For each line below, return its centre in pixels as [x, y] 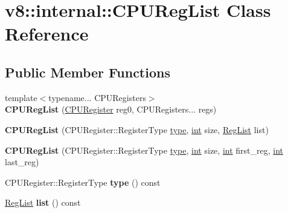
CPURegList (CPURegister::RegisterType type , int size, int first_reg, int [144, 150]
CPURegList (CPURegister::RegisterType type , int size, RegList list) [137, 129]
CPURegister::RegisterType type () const [83, 182]
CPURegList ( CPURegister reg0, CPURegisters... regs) [111, 109]
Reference [47, 34]
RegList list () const [43, 202]
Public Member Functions [88, 72]
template [21, 97]
